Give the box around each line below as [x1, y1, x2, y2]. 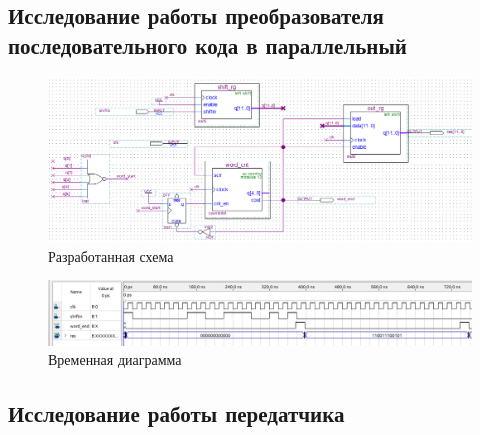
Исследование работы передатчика [8, 398, 345, 429]
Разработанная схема [48, 245, 174, 266]
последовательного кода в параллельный [8, 29, 407, 60]
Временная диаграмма [48, 349, 182, 370]
